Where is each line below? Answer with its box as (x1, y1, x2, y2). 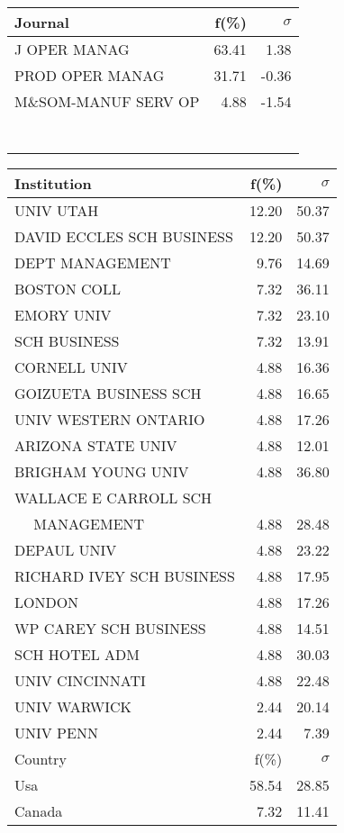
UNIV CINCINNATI (14, 670, 146, 691)
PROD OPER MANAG (14, 65, 165, 86)
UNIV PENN (14, 722, 98, 743)
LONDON (14, 592, 79, 612)
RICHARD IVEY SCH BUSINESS (14, 566, 235, 586)
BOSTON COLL (14, 278, 122, 299)
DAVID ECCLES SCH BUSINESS (14, 226, 233, 247)
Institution (14, 173, 92, 194)
